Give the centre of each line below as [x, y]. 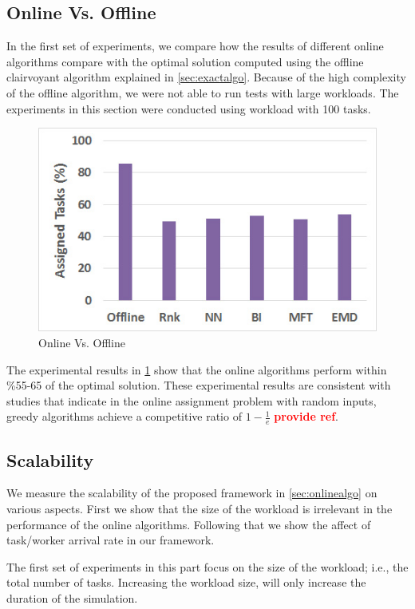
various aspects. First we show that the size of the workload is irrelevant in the [200, 509]
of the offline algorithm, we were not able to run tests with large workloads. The [203, 92]
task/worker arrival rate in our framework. [111, 540]
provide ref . [306, 416]
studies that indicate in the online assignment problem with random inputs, [192, 400]
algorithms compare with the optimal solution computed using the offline [185, 61]
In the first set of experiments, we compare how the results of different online [195, 46]
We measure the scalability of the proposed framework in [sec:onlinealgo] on [192, 493]
